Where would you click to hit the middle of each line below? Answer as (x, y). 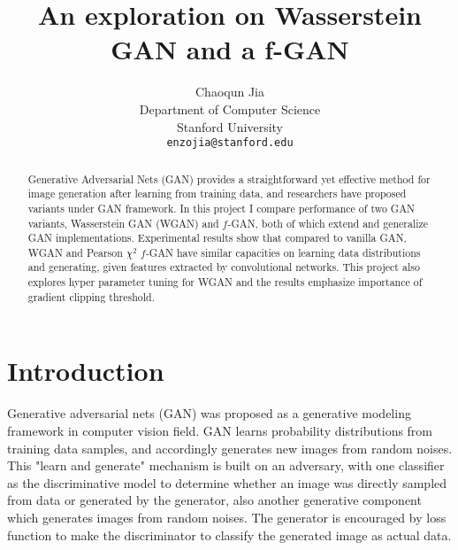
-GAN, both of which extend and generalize (328, 223)
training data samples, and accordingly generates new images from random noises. (230, 448)
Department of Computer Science (230, 108)
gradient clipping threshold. (91, 296)
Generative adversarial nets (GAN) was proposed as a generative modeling (209, 413)
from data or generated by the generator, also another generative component (214, 500)
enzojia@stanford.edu (230, 143)
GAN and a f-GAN (230, 49)
